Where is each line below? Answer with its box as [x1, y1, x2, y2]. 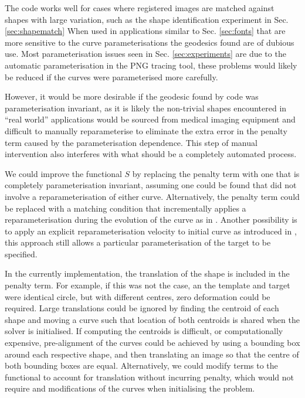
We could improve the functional [5, 167, 122, 179]
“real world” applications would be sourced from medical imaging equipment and [5, 113, 296, 125]
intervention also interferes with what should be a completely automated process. [5, 148, 297, 160]
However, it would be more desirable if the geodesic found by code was [5, 90, 259, 103]
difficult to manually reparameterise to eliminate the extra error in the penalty [5, 124, 287, 137]
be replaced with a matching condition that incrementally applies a [5, 202, 246, 214]
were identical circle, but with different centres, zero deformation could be [5, 290, 270, 302]
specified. [5, 247, 38, 260]
